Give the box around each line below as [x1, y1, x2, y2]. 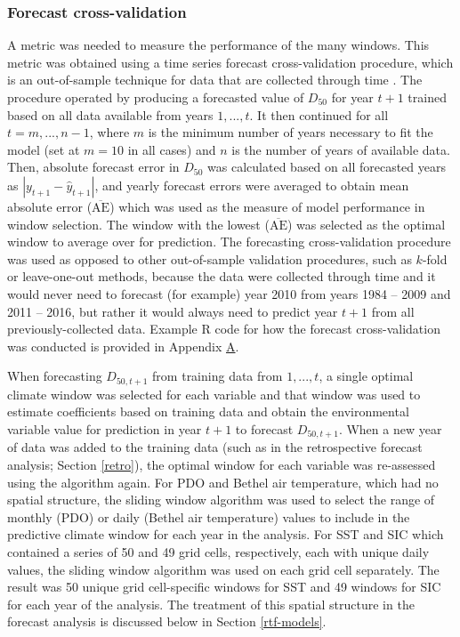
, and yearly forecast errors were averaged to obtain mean [94, 175, 409, 194]
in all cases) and [127, 140, 216, 158]
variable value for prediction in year [7, 419, 202, 438]
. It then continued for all [249, 105, 389, 124]
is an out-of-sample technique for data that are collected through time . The [7, 70, 423, 89]
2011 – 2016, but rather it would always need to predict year [7, 302, 338, 320]
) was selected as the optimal [286, 214, 446, 233]
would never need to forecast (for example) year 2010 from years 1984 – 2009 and [7, 284, 451, 302]
